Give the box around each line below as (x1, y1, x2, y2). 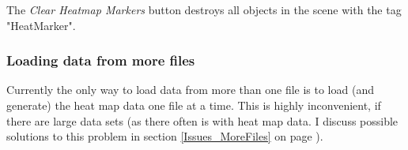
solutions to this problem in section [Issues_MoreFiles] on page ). (6, 128, 323, 144)
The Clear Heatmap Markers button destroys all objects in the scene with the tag (6, 2, 402, 17)
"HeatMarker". (6, 17, 76, 33)
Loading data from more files (6, 51, 195, 70)
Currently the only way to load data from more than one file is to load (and (6, 81, 374, 98)
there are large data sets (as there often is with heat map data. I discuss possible (6, 112, 399, 129)
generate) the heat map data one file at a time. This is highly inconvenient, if (6, 97, 381, 113)
